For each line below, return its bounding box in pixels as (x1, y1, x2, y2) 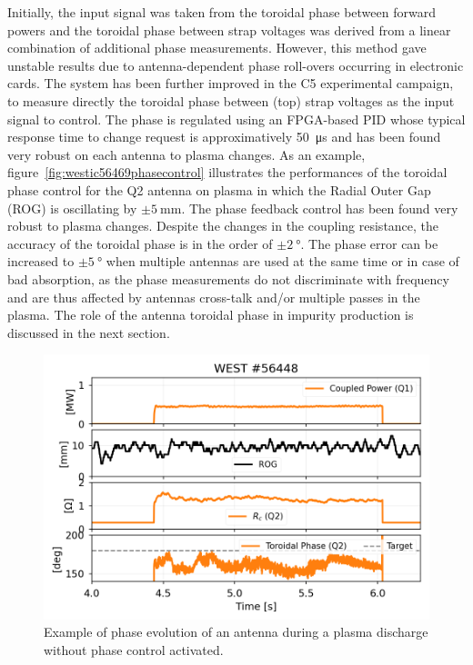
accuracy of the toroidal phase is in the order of (7, 233, 273, 253)
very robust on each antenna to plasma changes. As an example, (7, 144, 366, 164)
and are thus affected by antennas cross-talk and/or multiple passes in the (7, 287, 420, 306)
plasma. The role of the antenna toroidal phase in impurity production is (7, 305, 414, 324)
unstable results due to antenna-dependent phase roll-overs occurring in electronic (7, 55, 464, 74)
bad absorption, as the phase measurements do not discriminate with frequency (7, 269, 449, 288)
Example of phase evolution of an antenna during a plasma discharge (44, 622, 428, 641)
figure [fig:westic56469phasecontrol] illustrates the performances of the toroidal (7, 163, 448, 182)
